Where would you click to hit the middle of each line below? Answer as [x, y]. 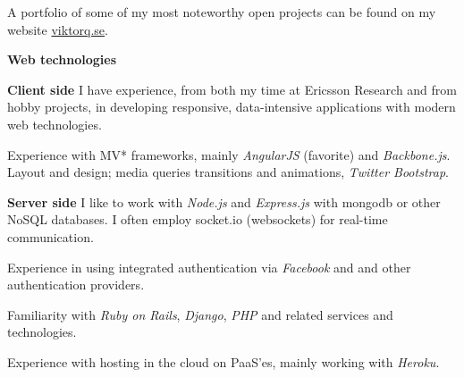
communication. [51, 236]
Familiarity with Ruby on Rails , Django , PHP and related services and [200, 314]
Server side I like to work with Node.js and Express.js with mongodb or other [224, 201]
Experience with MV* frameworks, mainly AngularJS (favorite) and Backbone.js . [229, 154]
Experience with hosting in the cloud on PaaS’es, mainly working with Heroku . [224, 361]
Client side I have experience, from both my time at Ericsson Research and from [232, 89]
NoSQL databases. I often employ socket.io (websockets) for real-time [198, 219]
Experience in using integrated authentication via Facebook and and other [209, 267]
